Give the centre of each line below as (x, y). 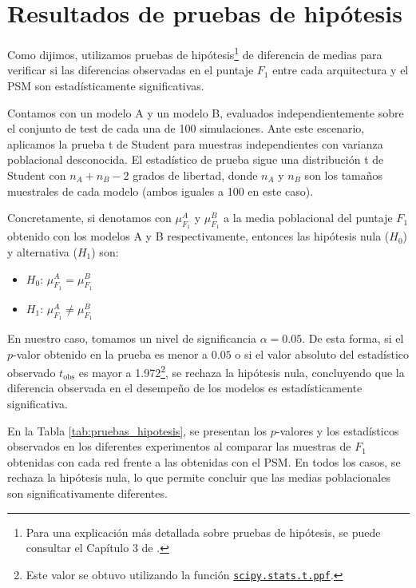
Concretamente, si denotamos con (89, 218)
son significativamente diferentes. (87, 493)
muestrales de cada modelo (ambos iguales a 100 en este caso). (160, 191)
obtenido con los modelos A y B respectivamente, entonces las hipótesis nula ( (198, 236)
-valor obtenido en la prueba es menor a (111, 354)
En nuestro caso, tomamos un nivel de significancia (132, 338)
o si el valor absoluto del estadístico (322, 354)
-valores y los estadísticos (337, 430)
